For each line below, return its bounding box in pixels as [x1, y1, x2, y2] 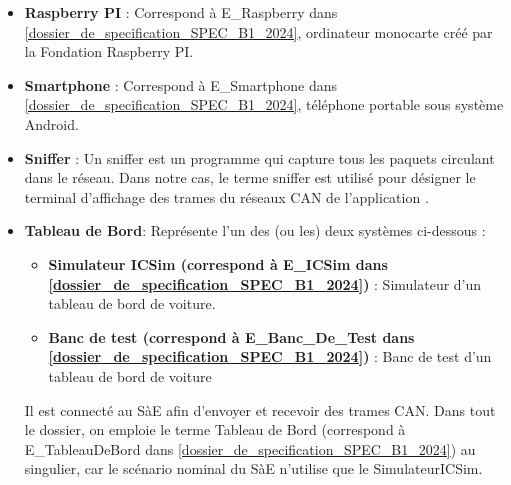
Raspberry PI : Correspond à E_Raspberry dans [24, 2, 338, 22]
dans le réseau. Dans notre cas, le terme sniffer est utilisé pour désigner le [24, 167, 476, 188]
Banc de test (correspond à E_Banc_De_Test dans [48, 326, 415, 347]
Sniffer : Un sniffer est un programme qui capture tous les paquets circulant [24, 147, 495, 168]
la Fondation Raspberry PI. [24, 41, 194, 62]
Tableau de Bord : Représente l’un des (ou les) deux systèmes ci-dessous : [24, 220, 486, 241]
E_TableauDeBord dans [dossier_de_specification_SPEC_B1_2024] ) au [24, 438, 476, 459]
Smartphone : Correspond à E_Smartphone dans [24, 74, 337, 95]
